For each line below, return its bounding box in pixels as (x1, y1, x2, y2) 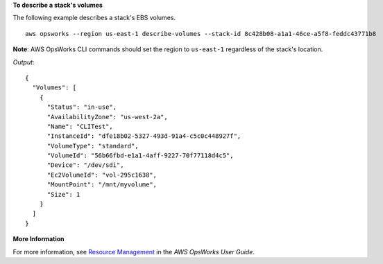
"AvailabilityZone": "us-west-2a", (46, 113, 168, 121)
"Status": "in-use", (46, 103, 117, 111)
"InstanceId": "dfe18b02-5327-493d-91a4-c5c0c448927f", (46, 132, 241, 140)
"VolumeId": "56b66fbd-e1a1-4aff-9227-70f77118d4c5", (46, 152, 234, 159)
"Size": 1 (46, 191, 80, 198)
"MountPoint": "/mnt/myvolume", (46, 181, 158, 188)
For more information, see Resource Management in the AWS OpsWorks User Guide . (12, 247, 255, 256)
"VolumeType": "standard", (46, 142, 139, 150)
